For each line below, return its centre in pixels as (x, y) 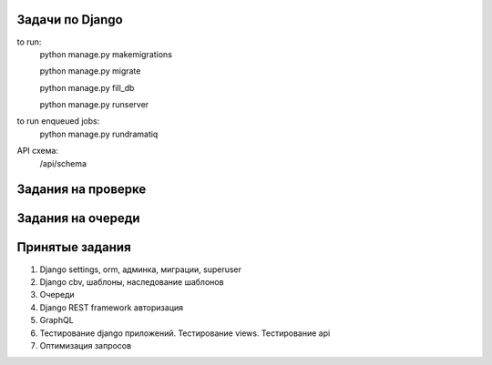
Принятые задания (74, 247)
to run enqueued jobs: (58, 121)
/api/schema (63, 163)
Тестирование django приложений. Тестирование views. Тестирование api (185, 333)
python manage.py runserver (94, 105)
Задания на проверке (82, 190)
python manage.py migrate (90, 71)
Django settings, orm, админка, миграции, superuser (140, 269)
